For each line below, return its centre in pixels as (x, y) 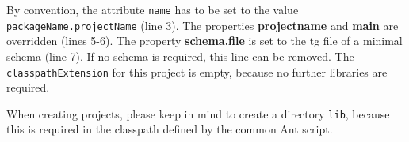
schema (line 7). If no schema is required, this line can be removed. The (180, 56)
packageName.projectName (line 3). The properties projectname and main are (203, 25)
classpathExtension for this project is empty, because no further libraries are (197, 71)
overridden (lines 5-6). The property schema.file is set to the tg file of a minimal (204, 41)
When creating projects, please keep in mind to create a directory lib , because (198, 113)
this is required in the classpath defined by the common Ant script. (170, 129)
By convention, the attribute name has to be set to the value (153, 9)
